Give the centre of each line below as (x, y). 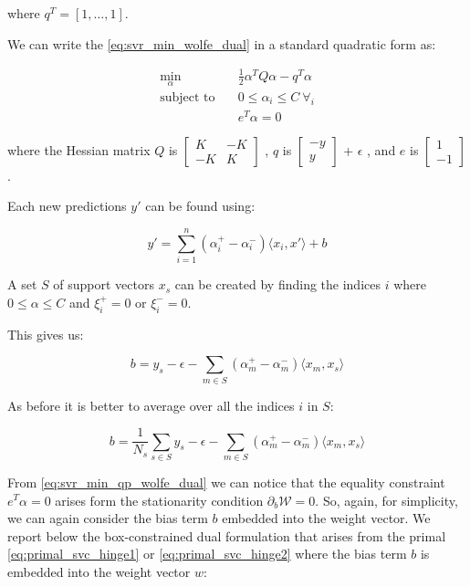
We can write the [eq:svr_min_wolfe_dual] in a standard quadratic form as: (222, 43)
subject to (188, 97)
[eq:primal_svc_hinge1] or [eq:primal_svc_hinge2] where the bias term (207, 554)
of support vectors (104, 284)
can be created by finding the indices (277, 284)
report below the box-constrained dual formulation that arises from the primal (227, 535)
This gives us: (46, 334)
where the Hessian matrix (79, 149)
